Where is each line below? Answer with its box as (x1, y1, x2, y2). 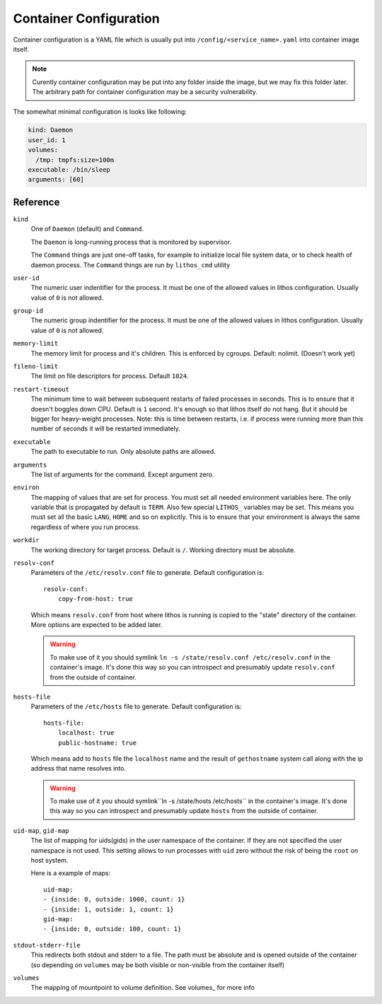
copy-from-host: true (57, 595, 134, 603)
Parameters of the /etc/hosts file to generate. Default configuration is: (30, 702, 242, 711)
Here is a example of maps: (30, 869, 111, 877)
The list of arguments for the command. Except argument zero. (30, 470, 214, 479)
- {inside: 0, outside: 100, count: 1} (43, 925, 182, 933)
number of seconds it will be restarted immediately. (30, 424, 180, 433)
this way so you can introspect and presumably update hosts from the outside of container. (50, 807, 318, 815)
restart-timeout (13, 385, 70, 393)
